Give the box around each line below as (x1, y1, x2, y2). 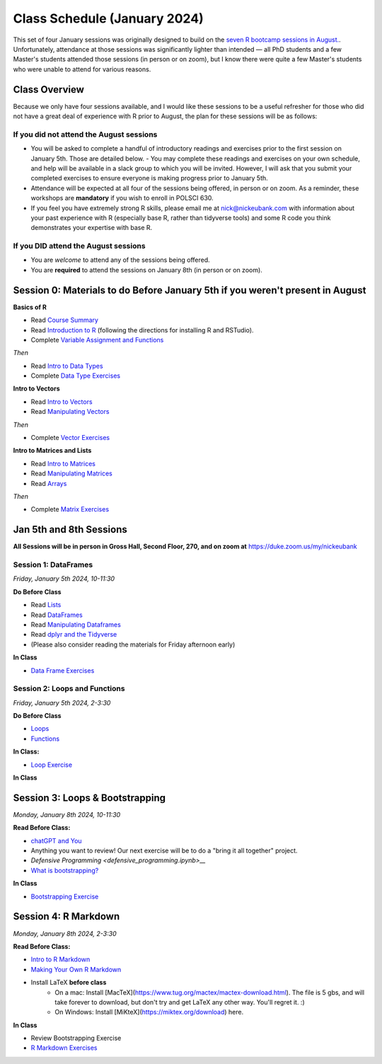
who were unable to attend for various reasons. (13, 64, 151, 74)
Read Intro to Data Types (30, 362, 103, 370)
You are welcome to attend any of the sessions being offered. (30, 255, 210, 265)
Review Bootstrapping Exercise (30, 1034, 122, 1043)
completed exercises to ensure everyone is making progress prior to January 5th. (30, 174, 268, 183)
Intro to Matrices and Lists (13, 446, 92, 455)
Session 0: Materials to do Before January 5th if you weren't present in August (13, 284, 366, 296)
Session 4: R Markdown (13, 910, 120, 923)
